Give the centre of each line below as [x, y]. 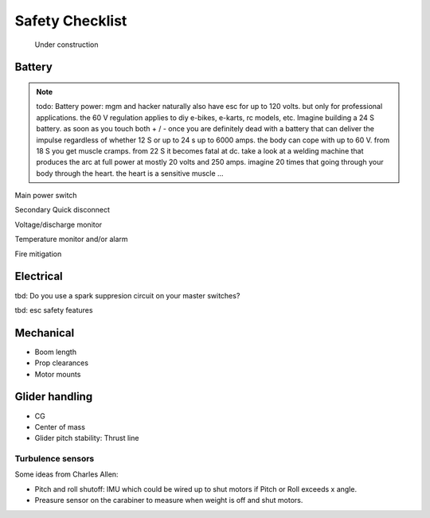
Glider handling [54, 397]
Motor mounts [58, 374]
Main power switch [46, 196]
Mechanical [45, 333]
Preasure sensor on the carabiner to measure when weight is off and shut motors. [169, 500]
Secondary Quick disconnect [63, 210]
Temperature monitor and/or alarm [71, 240]
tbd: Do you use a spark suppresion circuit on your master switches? [127, 295]
